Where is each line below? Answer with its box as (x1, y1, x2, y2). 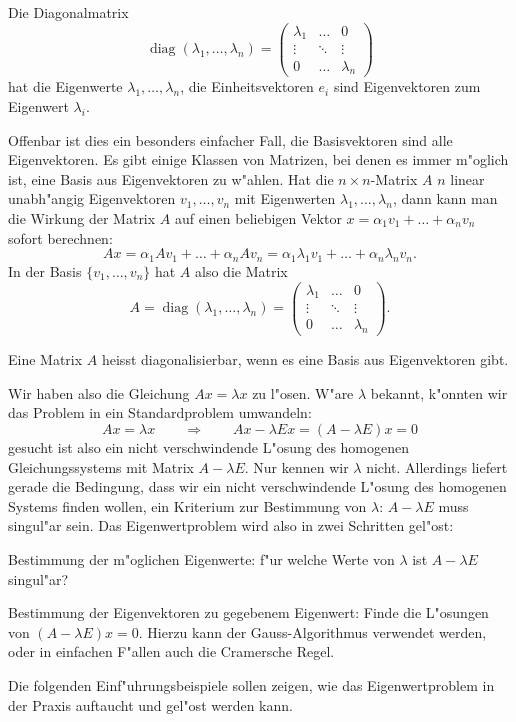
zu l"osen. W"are (252, 382, 354, 403)
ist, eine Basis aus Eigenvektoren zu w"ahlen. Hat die (8, 168, 334, 189)
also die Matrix (195, 260, 288, 281)
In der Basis (8, 260, 82, 281)
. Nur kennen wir (244, 456, 349, 477)
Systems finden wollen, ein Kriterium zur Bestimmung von (8, 495, 367, 516)
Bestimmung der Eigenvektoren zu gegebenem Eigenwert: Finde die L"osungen (8, 602, 489, 623)
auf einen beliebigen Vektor (174, 207, 342, 228)
